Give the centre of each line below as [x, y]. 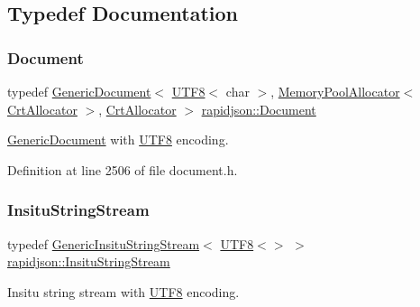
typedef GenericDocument [79, 91]
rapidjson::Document [259, 109]
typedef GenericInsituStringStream [104, 243]
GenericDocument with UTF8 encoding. [118, 140]
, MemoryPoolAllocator [335, 91]
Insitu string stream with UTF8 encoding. [123, 291]
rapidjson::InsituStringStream [89, 261]
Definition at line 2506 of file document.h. [123, 169]
